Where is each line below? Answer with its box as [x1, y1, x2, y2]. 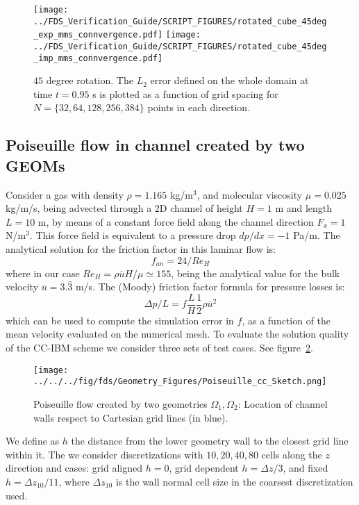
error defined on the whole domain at [150, 73, 309, 88]
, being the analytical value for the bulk [171, 265, 340, 280]
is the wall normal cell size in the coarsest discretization [115, 474, 353, 488]
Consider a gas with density [6, 187, 124, 201]
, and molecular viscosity [197, 187, 303, 201]
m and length [275, 201, 333, 215]
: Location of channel [237, 396, 328, 411]
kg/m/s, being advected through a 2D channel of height [6, 201, 243, 215]
